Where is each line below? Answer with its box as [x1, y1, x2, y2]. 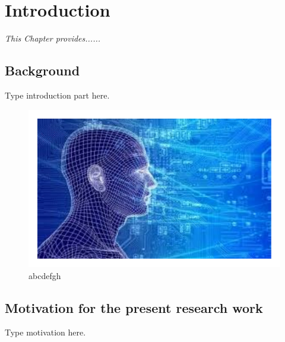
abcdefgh [28, 269, 61, 281]
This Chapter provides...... [5, 32, 101, 45]
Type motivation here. [5, 326, 86, 338]
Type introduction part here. [5, 88, 110, 101]
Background [5, 61, 80, 80]
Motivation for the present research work [5, 298, 263, 316]
